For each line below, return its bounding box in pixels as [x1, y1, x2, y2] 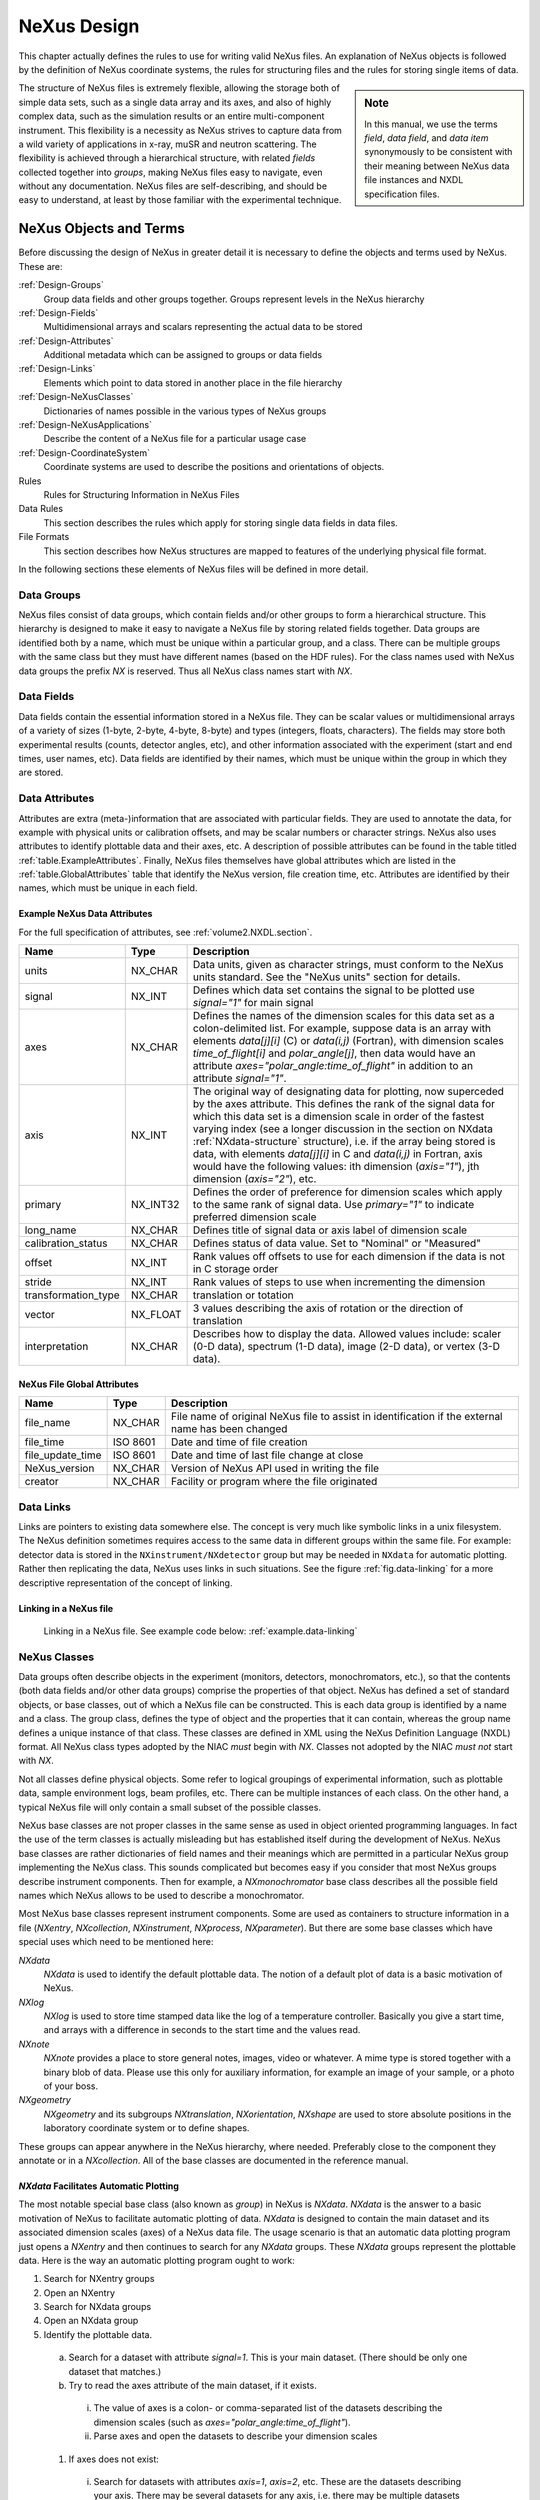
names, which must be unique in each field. [18, 882, 198, 894]
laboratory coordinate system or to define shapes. [43, 2122, 250, 2134]
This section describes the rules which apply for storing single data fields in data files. [43, 516, 399, 529]
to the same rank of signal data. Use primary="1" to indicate [192, 1198, 475, 1212]
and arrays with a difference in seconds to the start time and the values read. [43, 2024, 361, 2036]
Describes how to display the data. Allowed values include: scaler [192, 1327, 502, 1341]
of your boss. [43, 2080, 99, 2092]
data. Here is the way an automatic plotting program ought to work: [18, 2254, 295, 2266]
